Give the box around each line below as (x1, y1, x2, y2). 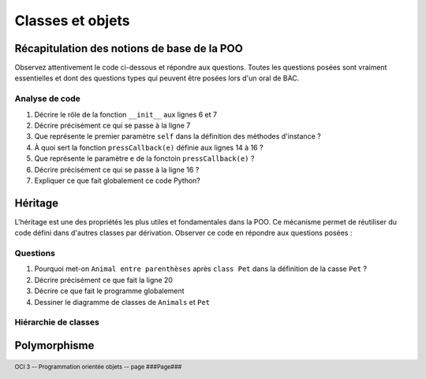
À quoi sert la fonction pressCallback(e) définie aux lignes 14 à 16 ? (34, 143, 263, 152)
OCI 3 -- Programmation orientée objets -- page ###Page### (14, 362, 182, 370)
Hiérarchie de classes (14, 317, 100, 328)
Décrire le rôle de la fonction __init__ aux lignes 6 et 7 (34, 110, 217, 119)
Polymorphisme (14, 339, 95, 352)
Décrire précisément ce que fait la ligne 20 (34, 275, 174, 284)
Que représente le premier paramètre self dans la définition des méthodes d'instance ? (34, 132, 321, 141)
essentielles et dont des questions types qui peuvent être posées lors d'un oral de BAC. (14, 73, 300, 83)
